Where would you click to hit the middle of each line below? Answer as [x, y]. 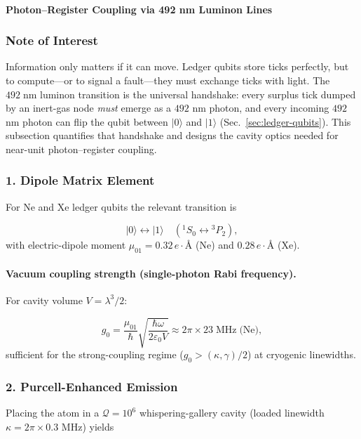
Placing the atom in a [53, 413]
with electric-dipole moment [66, 245]
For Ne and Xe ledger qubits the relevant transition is [121, 206]
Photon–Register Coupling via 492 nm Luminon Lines [139, 9]
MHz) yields [88, 426]
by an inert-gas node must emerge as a [89, 108]
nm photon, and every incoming [261, 108]
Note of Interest [52, 40]
